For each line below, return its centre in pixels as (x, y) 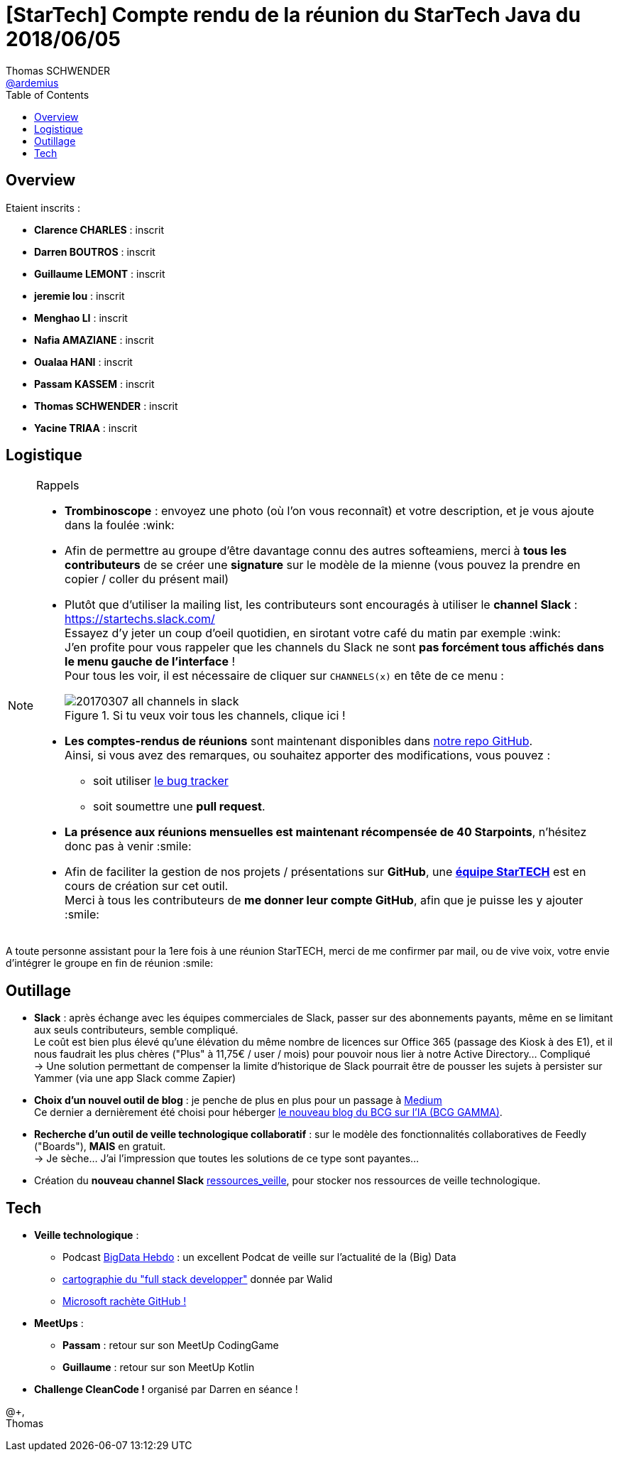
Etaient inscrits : (43, 207)
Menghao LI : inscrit (81, 318)
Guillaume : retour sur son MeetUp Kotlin (159, 1367)
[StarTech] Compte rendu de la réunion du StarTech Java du (293, 15)
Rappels (58, 486)
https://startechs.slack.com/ (140, 619)
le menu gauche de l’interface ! (150, 662)
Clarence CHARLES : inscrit (99, 229)
